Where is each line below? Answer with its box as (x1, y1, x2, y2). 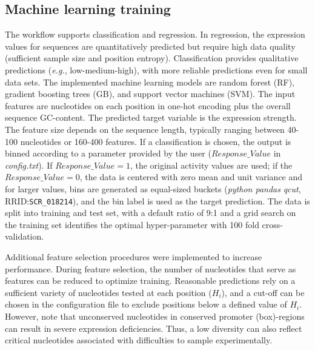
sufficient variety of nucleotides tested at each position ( (5, 286, 212, 298)
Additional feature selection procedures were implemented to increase (5, 250, 262, 263)
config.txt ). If (5, 158, 53, 171)
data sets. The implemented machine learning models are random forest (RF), (5, 75, 294, 88)
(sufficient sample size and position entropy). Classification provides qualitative (5, 52, 299, 64)
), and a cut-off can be (221, 286, 305, 298)
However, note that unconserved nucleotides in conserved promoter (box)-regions (5, 309, 305, 322)
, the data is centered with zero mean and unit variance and (79, 170, 303, 183)
